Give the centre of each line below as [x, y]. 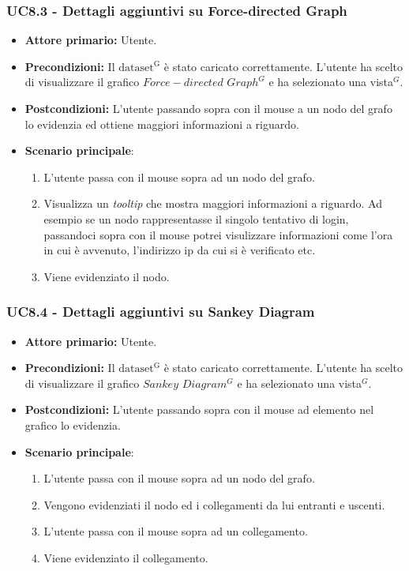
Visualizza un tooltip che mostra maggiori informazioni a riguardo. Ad [213, 203]
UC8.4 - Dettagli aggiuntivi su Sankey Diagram [161, 312]
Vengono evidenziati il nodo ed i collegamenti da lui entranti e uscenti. [214, 504]
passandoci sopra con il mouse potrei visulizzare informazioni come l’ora [218, 234]
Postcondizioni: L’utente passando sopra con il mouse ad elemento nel [199, 409]
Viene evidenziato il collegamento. [126, 557]
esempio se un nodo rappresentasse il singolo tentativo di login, [196, 218]
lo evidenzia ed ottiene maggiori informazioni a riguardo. [162, 124]
